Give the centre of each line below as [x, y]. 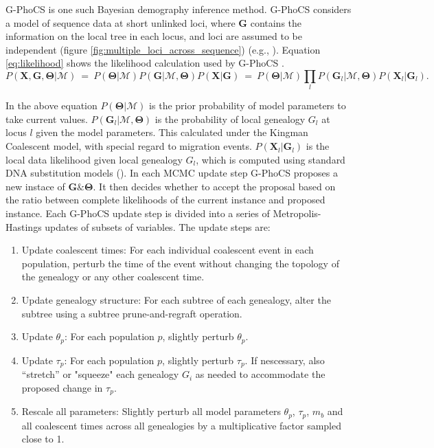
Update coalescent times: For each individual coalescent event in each [168, 250]
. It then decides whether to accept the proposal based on [214, 186]
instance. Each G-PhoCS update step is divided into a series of [138, 213]
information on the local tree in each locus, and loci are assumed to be [154, 36]
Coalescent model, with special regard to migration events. [129, 146]
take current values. [47, 119]
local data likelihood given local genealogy [94, 159]
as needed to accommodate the [260, 374]
